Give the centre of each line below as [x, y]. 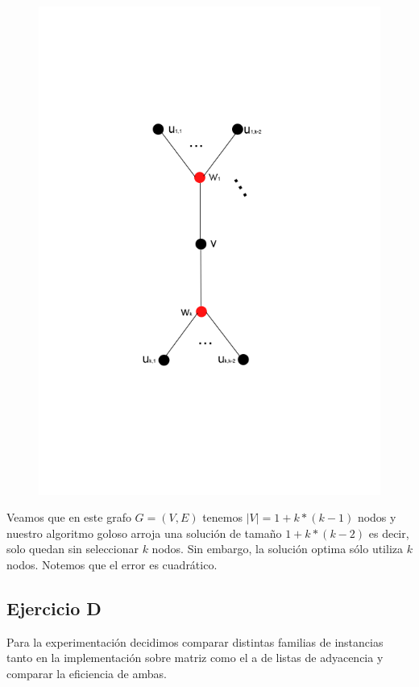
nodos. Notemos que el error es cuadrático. [112, 565]
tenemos [223, 517]
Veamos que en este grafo [69, 517]
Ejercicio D [54, 608]
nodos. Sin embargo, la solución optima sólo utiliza [278, 549]
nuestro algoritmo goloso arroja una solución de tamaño [144, 533]
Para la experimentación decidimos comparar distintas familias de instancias [195, 641]
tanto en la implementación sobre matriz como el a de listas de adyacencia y [195, 658]
